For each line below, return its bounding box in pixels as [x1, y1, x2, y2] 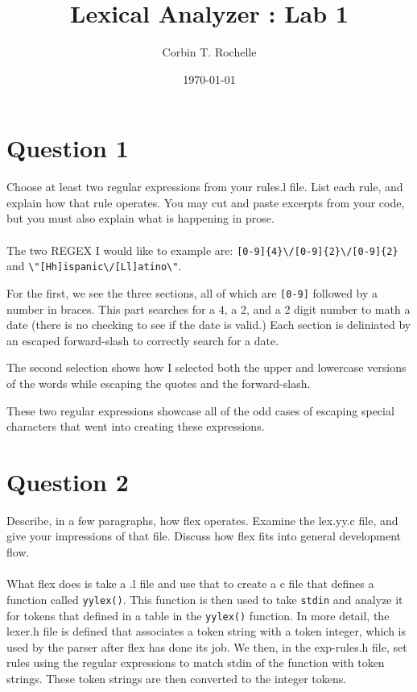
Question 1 [6, 131, 129, 165]
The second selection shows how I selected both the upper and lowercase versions [6, 359, 407, 376]
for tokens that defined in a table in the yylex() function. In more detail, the [6, 607, 390, 623]
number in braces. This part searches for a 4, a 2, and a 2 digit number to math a [6, 300, 411, 317]
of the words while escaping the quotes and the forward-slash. [6, 374, 311, 391]
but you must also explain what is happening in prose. [6, 210, 275, 227]
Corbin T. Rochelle [162, 44, 257, 60]
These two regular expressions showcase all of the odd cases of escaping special [6, 402, 394, 419]
